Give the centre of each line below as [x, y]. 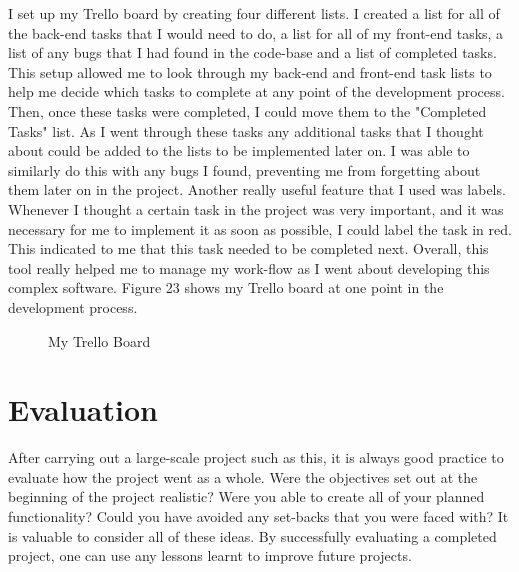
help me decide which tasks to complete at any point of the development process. [256, 91]
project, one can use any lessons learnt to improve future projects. [210, 555]
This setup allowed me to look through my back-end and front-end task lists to [250, 71]
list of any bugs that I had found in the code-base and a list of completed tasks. [252, 52]
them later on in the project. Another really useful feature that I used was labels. [257, 189]
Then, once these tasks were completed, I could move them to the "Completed [247, 110]
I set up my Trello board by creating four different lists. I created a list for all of [254, 13]
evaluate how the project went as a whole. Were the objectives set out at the [243, 476]
